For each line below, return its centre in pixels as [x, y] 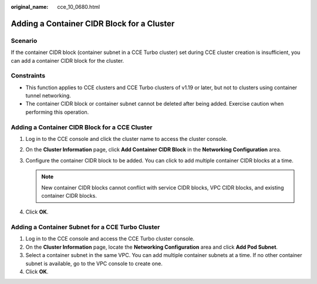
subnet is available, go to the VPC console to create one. [94, 263]
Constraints [28, 76]
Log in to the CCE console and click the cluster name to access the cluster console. [127, 139]
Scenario [24, 40]
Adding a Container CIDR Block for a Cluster [93, 23]
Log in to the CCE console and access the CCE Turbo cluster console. [110, 239]
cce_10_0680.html [78, 7]
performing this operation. [57, 112]
